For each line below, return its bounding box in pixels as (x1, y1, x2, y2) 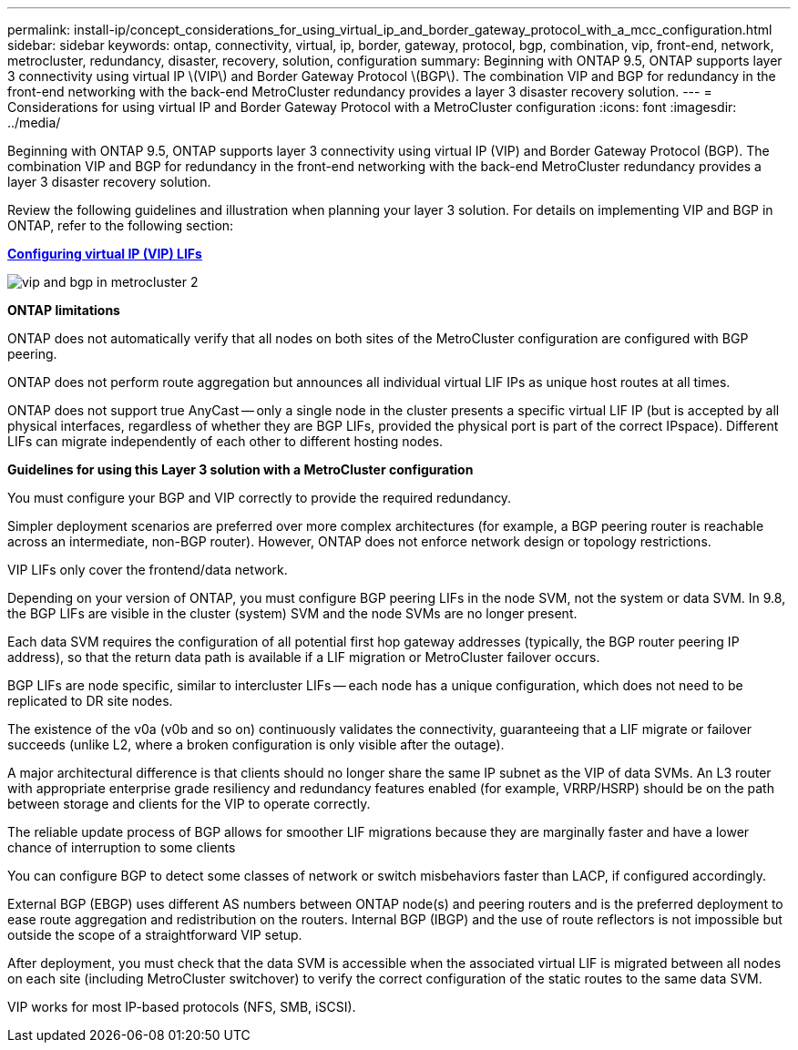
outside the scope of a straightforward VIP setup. (7, 927, 302, 943)
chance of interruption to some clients (7, 840, 236, 855)
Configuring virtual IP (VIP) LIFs (7, 246, 202, 261)
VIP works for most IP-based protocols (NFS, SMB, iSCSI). (7, 999, 356, 1014)
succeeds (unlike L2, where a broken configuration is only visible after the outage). (7, 737, 505, 752)
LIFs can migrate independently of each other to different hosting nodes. (7, 433, 444, 449)
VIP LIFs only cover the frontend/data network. (7, 562, 288, 577)
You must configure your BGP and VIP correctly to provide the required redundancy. (7, 490, 512, 505)
